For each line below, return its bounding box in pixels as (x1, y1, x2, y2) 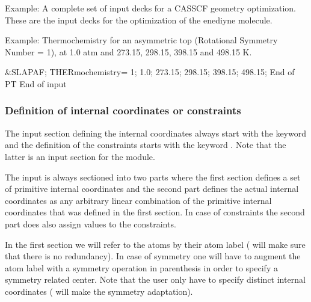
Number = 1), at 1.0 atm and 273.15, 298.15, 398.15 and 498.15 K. (5, 45, 252, 58)
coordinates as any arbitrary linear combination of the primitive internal (5, 194, 272, 206)
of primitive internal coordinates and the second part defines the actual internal (5, 182, 299, 195)
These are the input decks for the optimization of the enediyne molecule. (5, 13, 273, 26)
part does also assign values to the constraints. (5, 217, 176, 230)
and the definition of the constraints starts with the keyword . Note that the (5, 138, 286, 151)
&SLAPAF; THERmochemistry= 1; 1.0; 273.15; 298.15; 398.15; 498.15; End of (5, 66, 295, 78)
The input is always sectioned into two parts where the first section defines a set (5, 170, 301, 183)
